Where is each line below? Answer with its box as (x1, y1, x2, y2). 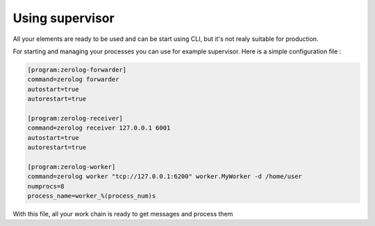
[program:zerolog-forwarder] (27, 66, 127, 73)
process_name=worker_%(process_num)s (27, 192, 156, 200)
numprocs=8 (27, 182, 65, 190)
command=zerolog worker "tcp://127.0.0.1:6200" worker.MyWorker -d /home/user (27, 173, 302, 180)
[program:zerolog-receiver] (27, 114, 123, 122)
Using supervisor (12, 10, 115, 26)
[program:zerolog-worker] (27, 163, 116, 171)
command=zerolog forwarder (27, 76, 119, 83)
